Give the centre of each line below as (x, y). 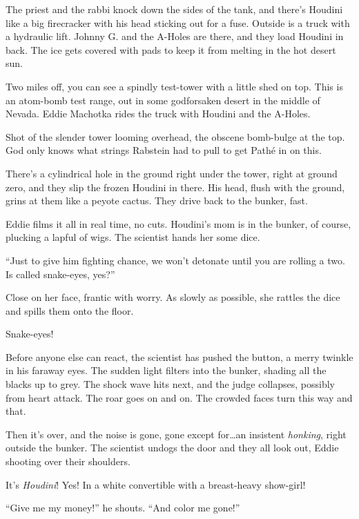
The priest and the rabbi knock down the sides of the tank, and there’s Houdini (174, 9)
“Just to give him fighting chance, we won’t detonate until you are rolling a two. (175, 260)
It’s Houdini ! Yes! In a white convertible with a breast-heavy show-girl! (156, 484)
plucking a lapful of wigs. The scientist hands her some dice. (133, 237)
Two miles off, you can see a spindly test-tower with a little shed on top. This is (174, 86)
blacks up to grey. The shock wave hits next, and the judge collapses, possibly (170, 384)
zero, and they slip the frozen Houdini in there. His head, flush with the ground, (175, 187)
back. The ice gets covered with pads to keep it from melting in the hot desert (171, 49)
